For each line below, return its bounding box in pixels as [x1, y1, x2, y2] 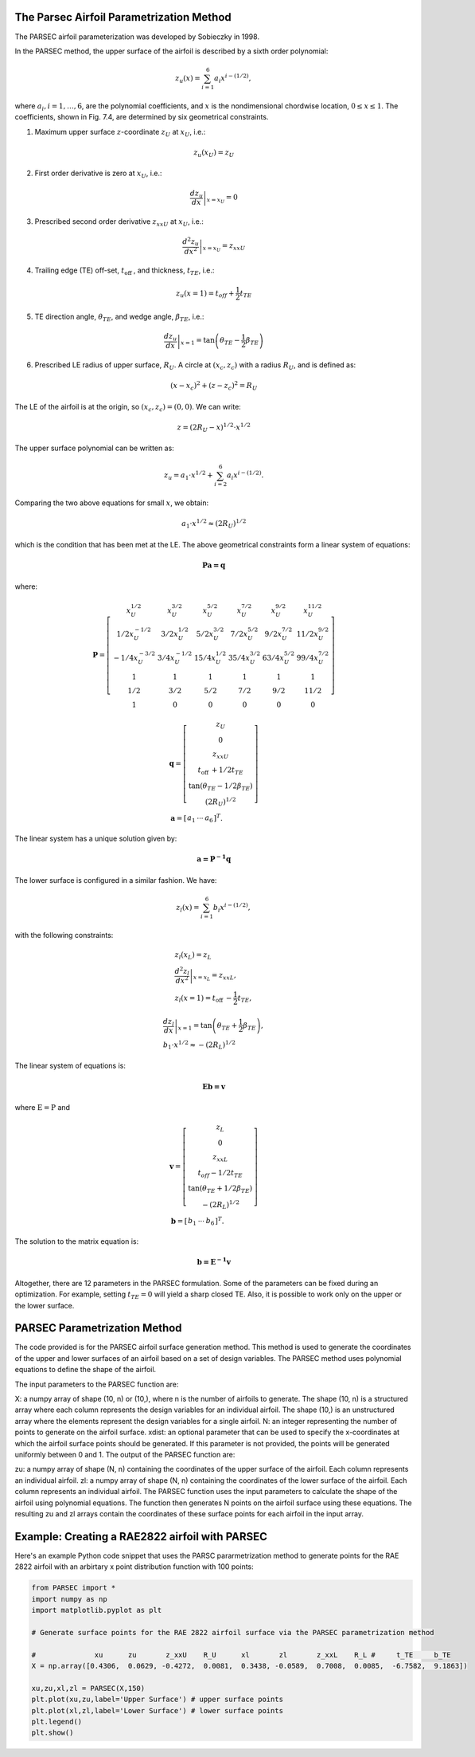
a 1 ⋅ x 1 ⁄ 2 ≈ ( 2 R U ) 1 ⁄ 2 [181, 518, 247, 530]
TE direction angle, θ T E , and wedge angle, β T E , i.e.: [34, 312, 204, 323]
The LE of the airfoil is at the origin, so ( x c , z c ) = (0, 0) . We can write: [14, 402, 242, 414]
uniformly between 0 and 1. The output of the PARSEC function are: [14, 1449, 236, 1459]
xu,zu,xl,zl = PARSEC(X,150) [31, 1684, 146, 1692]
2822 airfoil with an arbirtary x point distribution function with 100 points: [14, 1562, 254, 1571]
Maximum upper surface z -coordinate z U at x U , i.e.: [34, 127, 206, 139]
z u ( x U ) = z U [193, 147, 235, 159]
